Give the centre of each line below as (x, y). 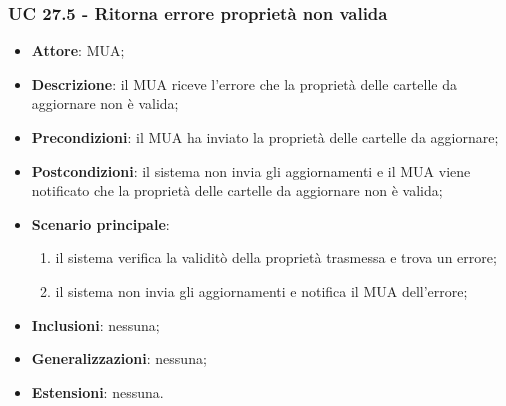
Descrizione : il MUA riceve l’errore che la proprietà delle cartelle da (244, 83)
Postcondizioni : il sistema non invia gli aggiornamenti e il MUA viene (251, 170)
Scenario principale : (100, 223)
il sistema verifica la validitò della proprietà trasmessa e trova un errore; (276, 257)
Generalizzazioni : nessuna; (119, 358)
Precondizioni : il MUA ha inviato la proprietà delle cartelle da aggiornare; (265, 137)
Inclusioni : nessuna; (95, 324)
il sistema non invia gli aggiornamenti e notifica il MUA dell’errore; (261, 290)
